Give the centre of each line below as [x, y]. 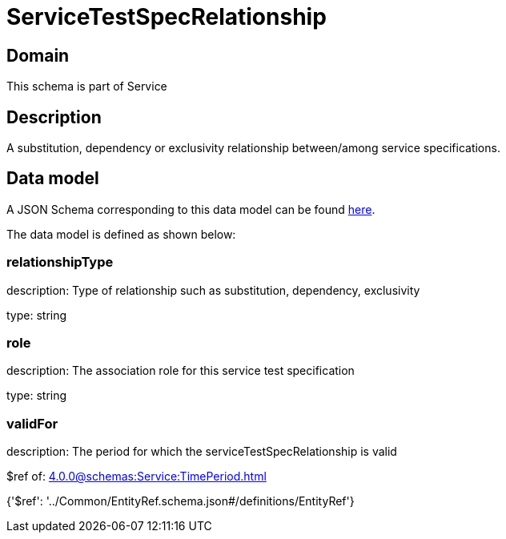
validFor [32, 423]
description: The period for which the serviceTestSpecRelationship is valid [202, 452]
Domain [38, 55]
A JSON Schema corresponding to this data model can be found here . [191, 209]
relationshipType [60, 262]
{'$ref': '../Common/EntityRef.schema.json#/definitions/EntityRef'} [181, 501]
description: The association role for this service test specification [181, 371]
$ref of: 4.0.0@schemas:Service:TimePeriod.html [137, 477]
